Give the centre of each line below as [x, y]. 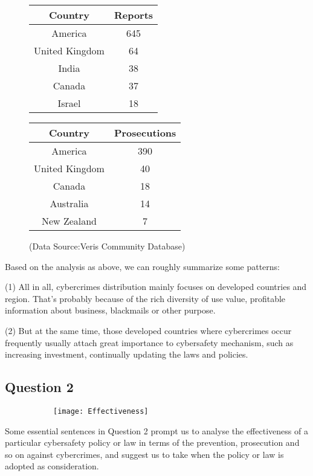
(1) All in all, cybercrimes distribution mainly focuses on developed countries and [156, 287]
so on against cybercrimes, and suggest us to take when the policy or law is [144, 454]
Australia [69, 203]
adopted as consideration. [52, 466]
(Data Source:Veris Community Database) [107, 246]
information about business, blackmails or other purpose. [110, 310]
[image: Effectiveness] [101, 411]
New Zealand [69, 221]
